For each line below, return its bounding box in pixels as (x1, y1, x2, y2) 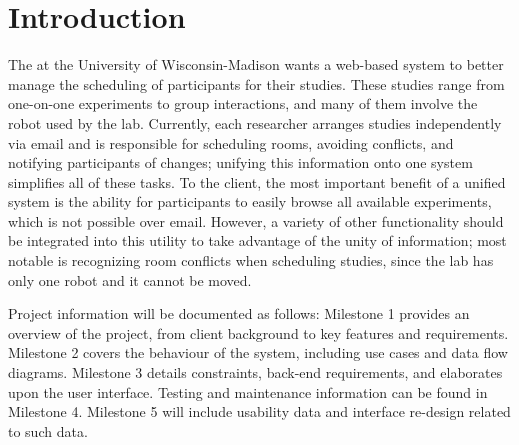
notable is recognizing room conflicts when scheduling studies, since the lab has (8, 250, 494, 271)
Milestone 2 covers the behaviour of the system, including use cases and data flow (8, 342, 508, 363)
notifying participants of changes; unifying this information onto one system (8, 152, 473, 173)
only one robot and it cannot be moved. (8, 269, 252, 290)
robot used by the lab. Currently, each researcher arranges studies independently (8, 112, 502, 133)
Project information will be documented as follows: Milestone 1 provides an (8, 303, 470, 324)
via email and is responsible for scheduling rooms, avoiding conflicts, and (8, 132, 454, 153)
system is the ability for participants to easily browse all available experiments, (8, 191, 492, 212)
